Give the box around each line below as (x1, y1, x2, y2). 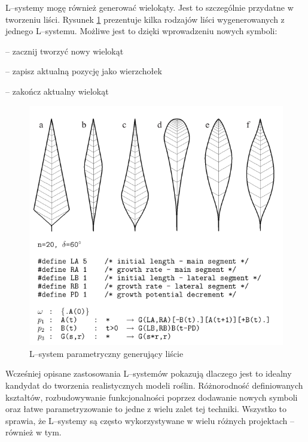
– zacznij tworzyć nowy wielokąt (5, 44, 124, 57)
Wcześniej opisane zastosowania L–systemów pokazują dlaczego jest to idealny (5, 367, 292, 380)
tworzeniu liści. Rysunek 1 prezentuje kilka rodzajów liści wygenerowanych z (5, 13, 285, 25)
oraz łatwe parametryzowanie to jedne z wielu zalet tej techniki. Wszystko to (5, 402, 287, 415)
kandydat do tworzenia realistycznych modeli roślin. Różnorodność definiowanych (5, 379, 303, 392)
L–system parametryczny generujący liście (29, 347, 184, 359)
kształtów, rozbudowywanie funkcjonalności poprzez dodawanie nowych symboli (5, 390, 298, 403)
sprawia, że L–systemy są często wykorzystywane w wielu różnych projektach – (5, 414, 294, 426)
